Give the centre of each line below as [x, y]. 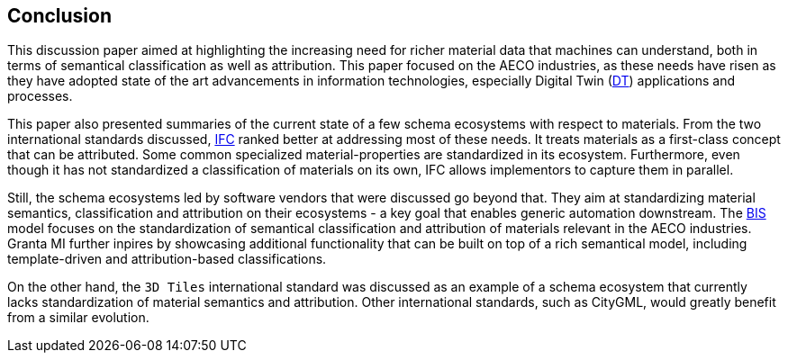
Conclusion [60, 16]
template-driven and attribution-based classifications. [167, 259]
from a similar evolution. [78, 318]
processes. [40, 96]
